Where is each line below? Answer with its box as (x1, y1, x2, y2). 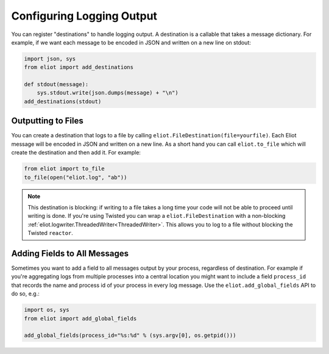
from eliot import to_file (24, 165, 105, 172)
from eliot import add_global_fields (24, 315, 137, 322)
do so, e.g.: (11, 290, 40, 297)
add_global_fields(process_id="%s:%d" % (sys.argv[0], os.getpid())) (24, 332, 236, 339)
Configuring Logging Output (11, 9, 158, 23)
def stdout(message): (24, 81, 89, 88)
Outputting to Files (11, 116, 83, 126)
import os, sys (24, 306, 69, 314)
